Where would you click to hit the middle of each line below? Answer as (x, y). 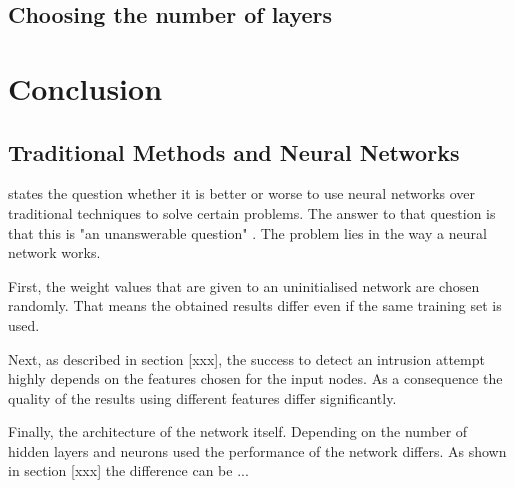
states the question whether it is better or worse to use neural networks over (242, 193)
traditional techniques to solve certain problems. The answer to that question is (252, 212)
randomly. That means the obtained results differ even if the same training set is (255, 305)
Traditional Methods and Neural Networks (234, 151)
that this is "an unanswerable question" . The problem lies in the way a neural (247, 232)
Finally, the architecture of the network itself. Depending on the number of (238, 431)
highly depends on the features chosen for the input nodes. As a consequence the (255, 378)
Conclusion (85, 87)
